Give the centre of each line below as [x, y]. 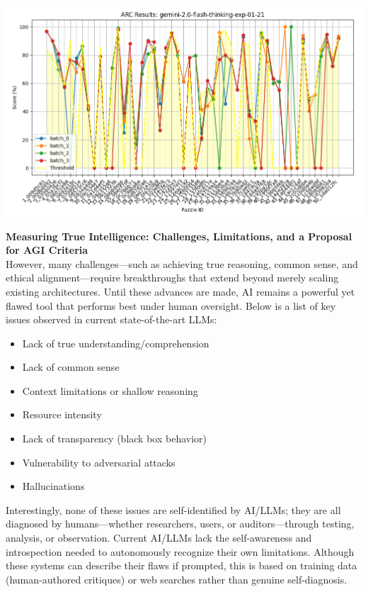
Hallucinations [53, 486]
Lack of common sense [71, 367]
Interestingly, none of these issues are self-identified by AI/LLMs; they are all [173, 509]
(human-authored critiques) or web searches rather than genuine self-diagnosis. [177, 579]
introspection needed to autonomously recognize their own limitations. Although [180, 551]
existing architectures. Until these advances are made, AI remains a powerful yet [180, 291]
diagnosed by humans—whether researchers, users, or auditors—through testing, [180, 524]
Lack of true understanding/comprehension [116, 343]
